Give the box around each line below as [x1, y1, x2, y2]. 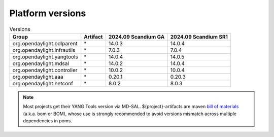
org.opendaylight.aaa [12, 73, 63, 80]
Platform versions [9, 8, 86, 19]
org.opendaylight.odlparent [12, 40, 78, 47]
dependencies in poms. [23, 118, 72, 124]
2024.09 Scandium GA [108, 33, 165, 40]
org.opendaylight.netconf [12, 80, 74, 87]
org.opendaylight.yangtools [12, 53, 78, 60]
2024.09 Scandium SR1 [170, 33, 228, 40]
